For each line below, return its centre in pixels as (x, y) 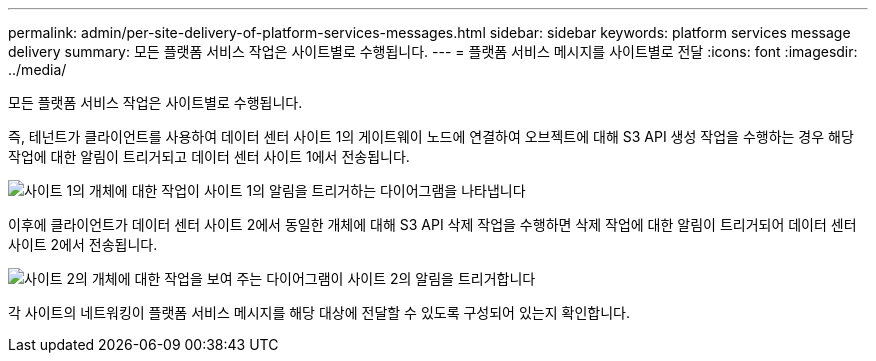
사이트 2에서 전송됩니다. (83, 244)
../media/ (37, 69)
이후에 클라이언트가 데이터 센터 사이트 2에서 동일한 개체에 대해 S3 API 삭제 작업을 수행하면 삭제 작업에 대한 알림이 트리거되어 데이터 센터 (432, 224)
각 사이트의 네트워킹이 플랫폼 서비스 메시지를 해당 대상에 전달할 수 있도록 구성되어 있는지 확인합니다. (319, 312)
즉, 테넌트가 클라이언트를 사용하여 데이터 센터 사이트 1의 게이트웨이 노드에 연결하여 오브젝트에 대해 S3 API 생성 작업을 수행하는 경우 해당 (431, 136)
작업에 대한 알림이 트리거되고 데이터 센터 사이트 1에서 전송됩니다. (209, 156)
